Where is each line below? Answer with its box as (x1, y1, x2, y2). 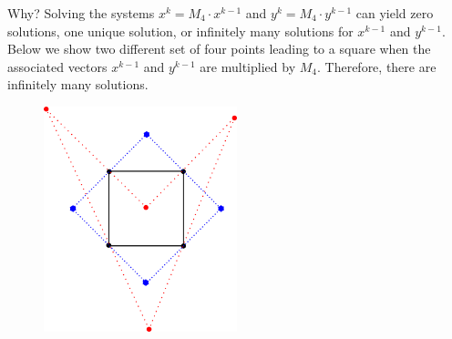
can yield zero (355, 4, 434, 22)
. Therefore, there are (316, 56, 437, 76)
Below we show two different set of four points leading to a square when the (7, 39, 431, 58)
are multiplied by (200, 56, 296, 76)
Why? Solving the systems (7, 4, 155, 22)
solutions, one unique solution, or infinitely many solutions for (7, 21, 354, 40)
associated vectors (7, 56, 108, 76)
